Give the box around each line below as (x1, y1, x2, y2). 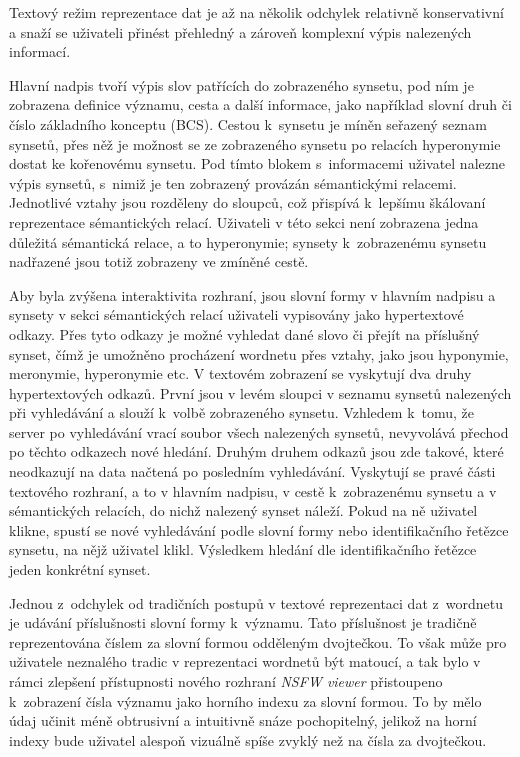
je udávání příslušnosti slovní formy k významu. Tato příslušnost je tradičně (9, 612, 477, 633)
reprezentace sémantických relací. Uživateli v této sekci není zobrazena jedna (9, 211, 479, 232)
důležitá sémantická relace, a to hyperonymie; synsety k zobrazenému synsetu (9, 231, 487, 252)
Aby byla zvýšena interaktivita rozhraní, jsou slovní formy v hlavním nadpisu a (9, 284, 496, 305)
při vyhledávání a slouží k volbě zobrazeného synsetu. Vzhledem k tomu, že (9, 402, 475, 423)
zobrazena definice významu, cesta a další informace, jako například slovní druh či (9, 94, 512, 115)
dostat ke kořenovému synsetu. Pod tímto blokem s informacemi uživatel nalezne (9, 153, 505, 174)
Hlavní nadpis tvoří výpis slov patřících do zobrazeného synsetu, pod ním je (9, 74, 474, 95)
